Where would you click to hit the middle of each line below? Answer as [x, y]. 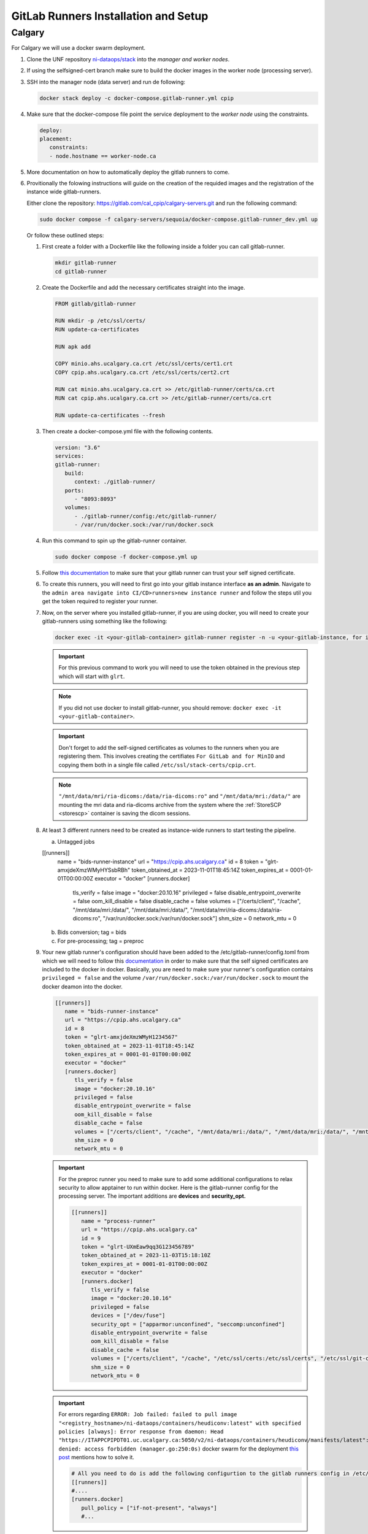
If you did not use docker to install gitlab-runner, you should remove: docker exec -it [170, 707]
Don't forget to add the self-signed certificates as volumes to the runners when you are [169, 747]
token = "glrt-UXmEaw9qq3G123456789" [137, 1247]
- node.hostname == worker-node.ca [103, 156]
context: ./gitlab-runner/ [115, 482]
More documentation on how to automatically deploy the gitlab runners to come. [128, 172]
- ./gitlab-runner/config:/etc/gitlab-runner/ [146, 516]
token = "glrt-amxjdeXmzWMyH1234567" [121, 1037]
